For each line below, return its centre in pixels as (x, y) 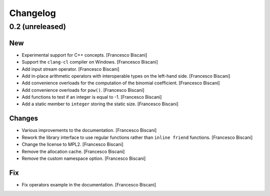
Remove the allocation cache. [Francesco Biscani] (73, 151)
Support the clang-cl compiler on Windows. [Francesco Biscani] (90, 62)
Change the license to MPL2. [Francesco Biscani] (72, 144)
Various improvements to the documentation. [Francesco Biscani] (89, 130)
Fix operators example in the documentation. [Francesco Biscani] (89, 184)
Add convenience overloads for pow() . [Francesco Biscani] (83, 90)
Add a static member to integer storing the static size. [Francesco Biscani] (100, 104)
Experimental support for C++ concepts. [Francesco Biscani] (84, 55)
